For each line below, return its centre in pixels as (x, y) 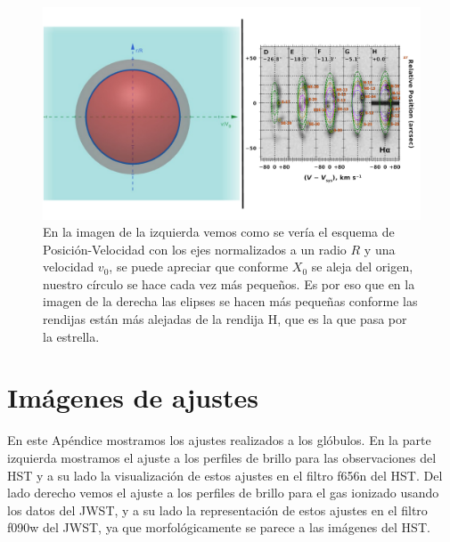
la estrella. (71, 336)
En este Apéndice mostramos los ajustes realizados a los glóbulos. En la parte (219, 440)
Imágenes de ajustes (133, 397)
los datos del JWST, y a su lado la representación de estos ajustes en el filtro (217, 510)
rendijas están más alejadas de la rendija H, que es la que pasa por (225, 319)
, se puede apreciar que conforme (199, 267)
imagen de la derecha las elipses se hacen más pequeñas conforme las (230, 301)
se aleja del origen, (362, 267)
